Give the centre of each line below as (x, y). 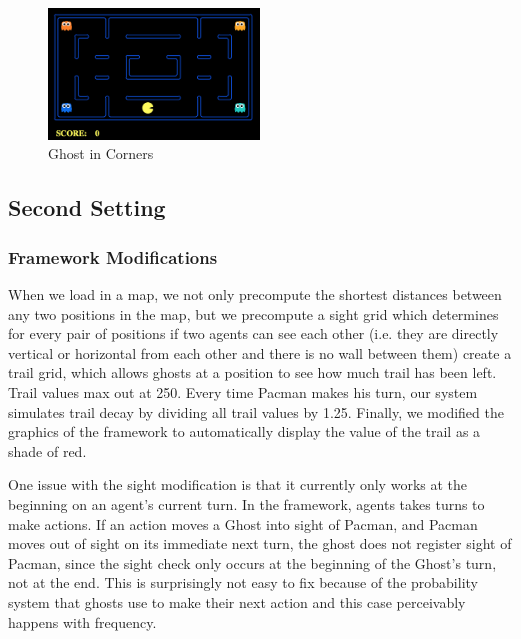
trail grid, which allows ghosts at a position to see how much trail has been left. (252, 372)
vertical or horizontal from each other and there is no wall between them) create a (260, 352)
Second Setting (87, 207)
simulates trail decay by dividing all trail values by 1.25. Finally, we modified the (256, 411)
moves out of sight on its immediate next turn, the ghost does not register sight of (260, 543)
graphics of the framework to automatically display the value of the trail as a (244, 431)
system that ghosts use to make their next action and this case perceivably (237, 601)
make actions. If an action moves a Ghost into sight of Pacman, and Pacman (243, 523)
